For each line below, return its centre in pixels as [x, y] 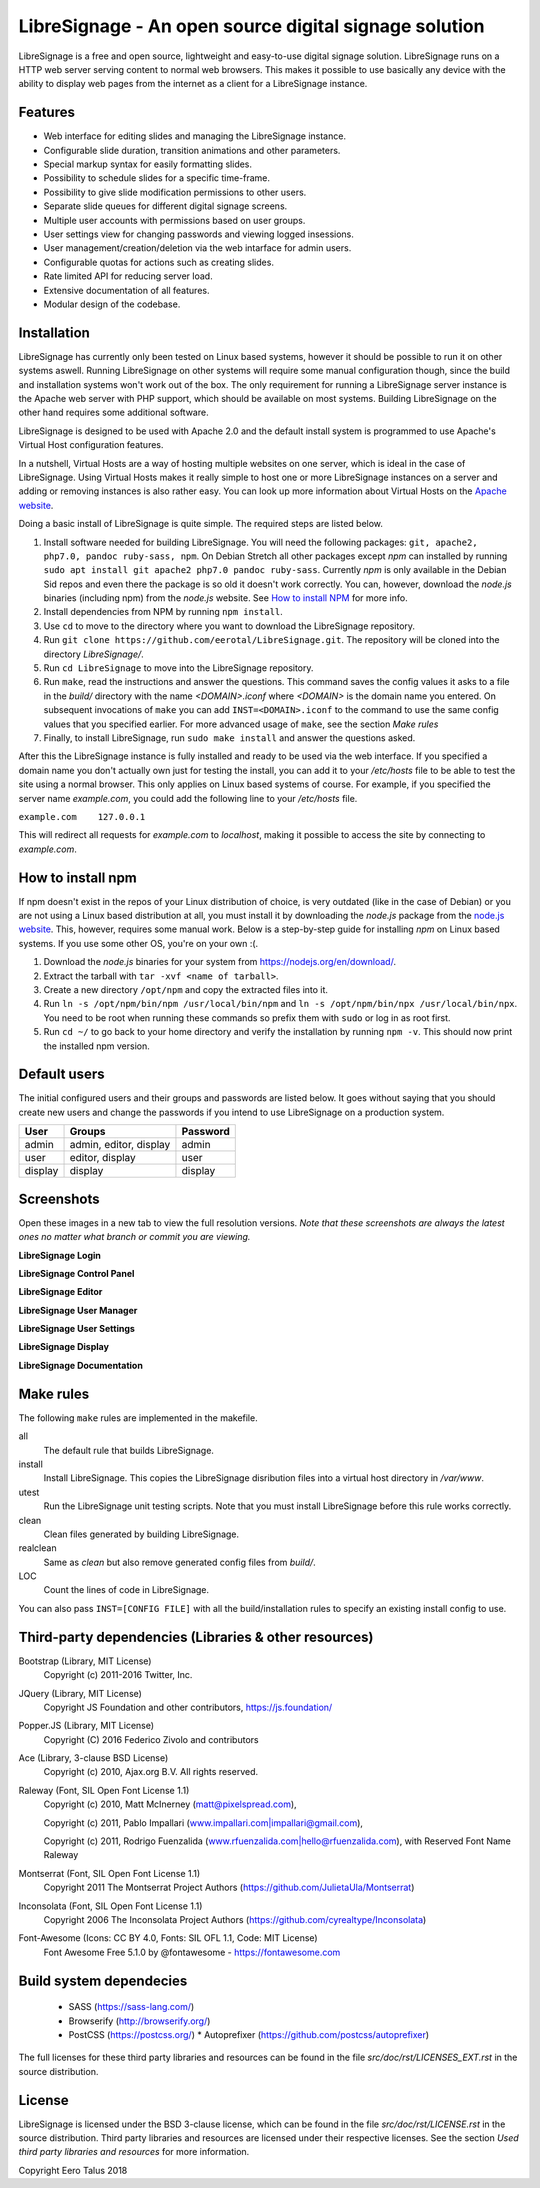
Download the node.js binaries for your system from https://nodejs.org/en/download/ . [220, 962]
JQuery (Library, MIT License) [80, 1693]
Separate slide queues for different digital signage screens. [165, 206]
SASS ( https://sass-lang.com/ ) [131, 2007]
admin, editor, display [120, 1145]
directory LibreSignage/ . [93, 654]
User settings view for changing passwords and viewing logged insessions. [199, 234]
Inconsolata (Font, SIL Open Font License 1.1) [110, 1906]
